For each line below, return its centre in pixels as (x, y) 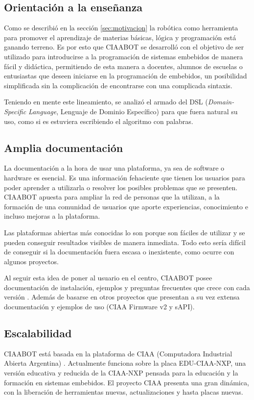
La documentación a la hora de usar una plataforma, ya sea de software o (114, 168)
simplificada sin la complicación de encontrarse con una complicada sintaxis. (118, 85)
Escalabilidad (38, 333)
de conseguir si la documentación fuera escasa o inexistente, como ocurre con (119, 252)
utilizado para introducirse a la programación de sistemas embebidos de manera (124, 56)
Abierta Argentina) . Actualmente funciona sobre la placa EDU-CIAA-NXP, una (125, 363)
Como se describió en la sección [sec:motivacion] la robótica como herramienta (121, 28)
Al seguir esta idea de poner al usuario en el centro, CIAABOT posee (108, 278)
